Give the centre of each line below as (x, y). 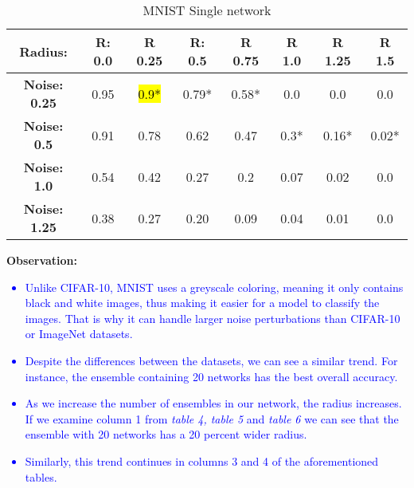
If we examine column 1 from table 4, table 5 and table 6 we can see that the (212, 418)
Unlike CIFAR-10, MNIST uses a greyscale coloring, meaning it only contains (214, 287)
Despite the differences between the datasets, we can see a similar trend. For (211, 360)
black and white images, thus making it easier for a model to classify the (202, 303)
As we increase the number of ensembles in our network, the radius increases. (213, 403)
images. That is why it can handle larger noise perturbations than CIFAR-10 (213, 318)
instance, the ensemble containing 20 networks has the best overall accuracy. (211, 376)
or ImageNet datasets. (79, 334)
